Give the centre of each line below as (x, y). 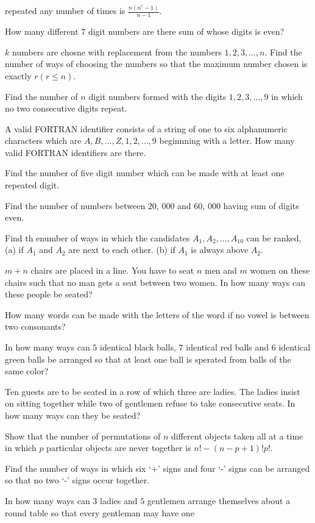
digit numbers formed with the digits (157, 96)
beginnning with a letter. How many (227, 141)
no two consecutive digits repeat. (66, 108)
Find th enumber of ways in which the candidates (97, 237)
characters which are (43, 141)
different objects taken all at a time (237, 436)
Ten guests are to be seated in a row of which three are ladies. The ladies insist (153, 391)
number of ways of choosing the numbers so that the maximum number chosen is (156, 64)
